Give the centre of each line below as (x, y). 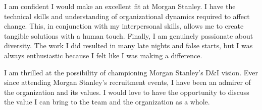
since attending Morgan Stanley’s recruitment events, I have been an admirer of (127, 82)
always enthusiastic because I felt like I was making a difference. (103, 55)
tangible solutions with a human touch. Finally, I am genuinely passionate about (129, 35)
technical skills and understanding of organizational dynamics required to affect (127, 16)
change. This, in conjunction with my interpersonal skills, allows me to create (124, 26)
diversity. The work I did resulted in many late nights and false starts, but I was (128, 45)
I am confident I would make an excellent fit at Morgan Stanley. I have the (120, 6)
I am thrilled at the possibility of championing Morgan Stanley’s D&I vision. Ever (131, 72)
